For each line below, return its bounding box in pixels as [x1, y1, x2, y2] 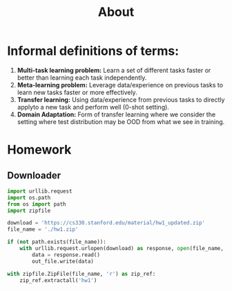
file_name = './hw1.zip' [7, 226, 79, 233]
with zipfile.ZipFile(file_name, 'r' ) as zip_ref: [7, 270, 156, 277]
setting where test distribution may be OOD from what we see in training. [17, 117, 225, 125]
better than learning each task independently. [17, 73, 147, 82]
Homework [7, 142, 72, 158]
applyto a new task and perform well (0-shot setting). [17, 103, 169, 111]
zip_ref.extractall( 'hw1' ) [19, 276, 97, 284]
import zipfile [7, 207, 51, 214]
